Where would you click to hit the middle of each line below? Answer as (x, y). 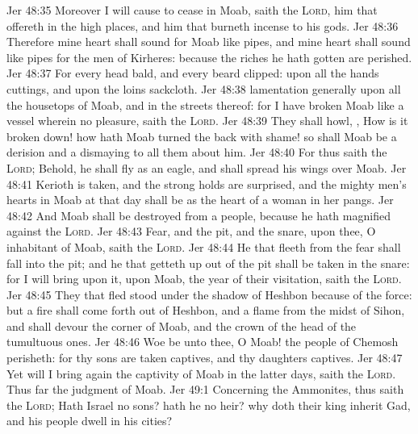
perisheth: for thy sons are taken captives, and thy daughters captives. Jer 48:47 (205, 358)
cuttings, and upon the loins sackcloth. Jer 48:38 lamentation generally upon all (204, 88)
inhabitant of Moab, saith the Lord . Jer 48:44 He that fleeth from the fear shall (204, 246)
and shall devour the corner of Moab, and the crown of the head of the (182, 325)
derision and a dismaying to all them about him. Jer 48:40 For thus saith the (197, 152)
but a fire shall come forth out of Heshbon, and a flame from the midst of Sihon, (206, 310)
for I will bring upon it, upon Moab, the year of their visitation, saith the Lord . (204, 279)
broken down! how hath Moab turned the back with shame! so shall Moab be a (202, 136)
